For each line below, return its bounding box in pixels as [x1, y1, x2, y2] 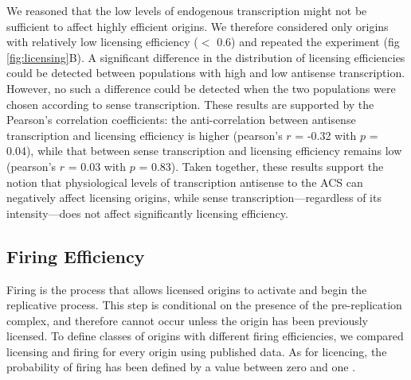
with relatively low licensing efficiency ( [6, 33, 198, 50]
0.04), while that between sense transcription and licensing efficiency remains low [6, 142, 402, 159]
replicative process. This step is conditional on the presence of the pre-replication [6, 297, 402, 313]
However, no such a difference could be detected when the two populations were [6, 79, 396, 96]
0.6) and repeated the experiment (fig [217, 33, 400, 50]
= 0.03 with [68, 157, 127, 174]
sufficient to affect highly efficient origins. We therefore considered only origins [6, 17, 389, 34]
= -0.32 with [295, 126, 357, 143]
